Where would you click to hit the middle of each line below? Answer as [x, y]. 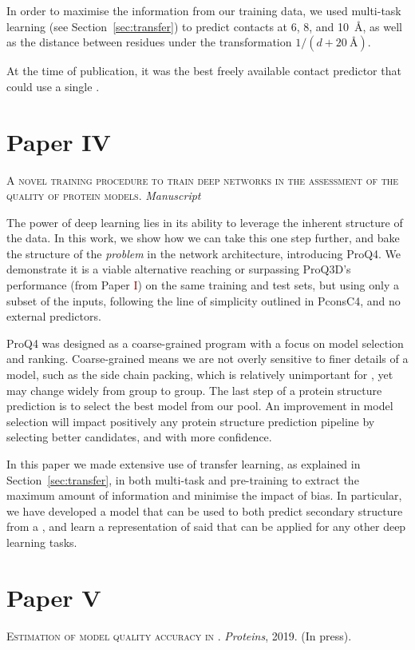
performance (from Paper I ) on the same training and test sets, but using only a [203, 285]
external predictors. [54, 316]
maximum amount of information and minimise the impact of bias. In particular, [204, 495]
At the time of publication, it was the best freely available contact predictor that [204, 71]
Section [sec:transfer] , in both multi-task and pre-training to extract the [183, 479]
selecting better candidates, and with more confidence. [139, 437]
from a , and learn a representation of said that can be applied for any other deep [206, 526]
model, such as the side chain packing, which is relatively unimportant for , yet [200, 375]
